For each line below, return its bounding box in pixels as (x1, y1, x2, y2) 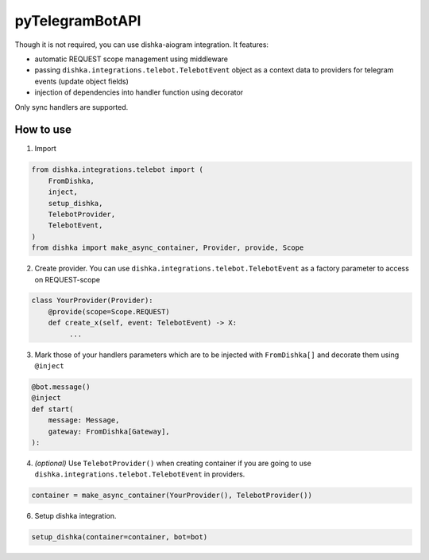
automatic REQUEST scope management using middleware (34, 54, 229, 64)
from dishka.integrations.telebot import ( (31, 165, 204, 174)
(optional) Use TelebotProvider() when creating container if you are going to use (34, 458, 311, 468)
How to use (14, 123, 71, 137)
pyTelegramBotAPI (14, 12, 141, 29)
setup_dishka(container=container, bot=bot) (31, 533, 208, 542)
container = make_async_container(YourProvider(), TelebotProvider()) (31, 491, 313, 500)
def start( (31, 404, 74, 414)
